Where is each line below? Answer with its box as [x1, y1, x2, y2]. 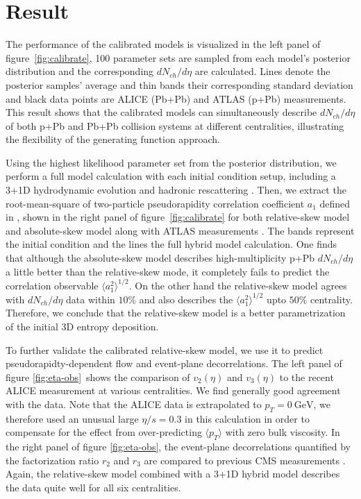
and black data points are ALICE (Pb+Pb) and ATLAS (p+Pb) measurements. [6, 91, 346, 105]
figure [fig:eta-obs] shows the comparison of [6, 369, 190, 384]
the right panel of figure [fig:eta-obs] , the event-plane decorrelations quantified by [6, 439, 351, 454]
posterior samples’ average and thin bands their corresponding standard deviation [6, 77, 353, 92]
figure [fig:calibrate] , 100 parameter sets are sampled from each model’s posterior [6, 50, 351, 65]
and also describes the [139, 291, 233, 306]
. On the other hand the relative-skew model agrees [128, 278, 347, 292]
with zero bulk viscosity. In [225, 425, 340, 439]
